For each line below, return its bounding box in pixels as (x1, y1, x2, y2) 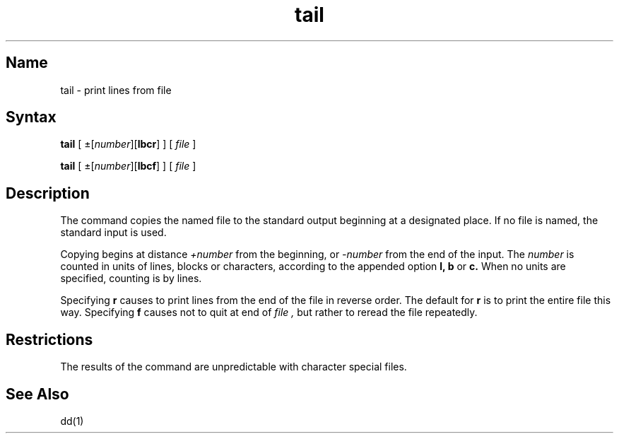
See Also (6, 385, 69, 403)
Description (6, 184, 90, 202)
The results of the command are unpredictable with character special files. (60, 361, 407, 373)
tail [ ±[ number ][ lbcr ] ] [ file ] (60, 138, 196, 151)
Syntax (6, 108, 57, 127)
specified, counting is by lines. (60, 272, 202, 285)
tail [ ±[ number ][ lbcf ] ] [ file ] (60, 160, 196, 172)
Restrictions (6, 330, 93, 349)
